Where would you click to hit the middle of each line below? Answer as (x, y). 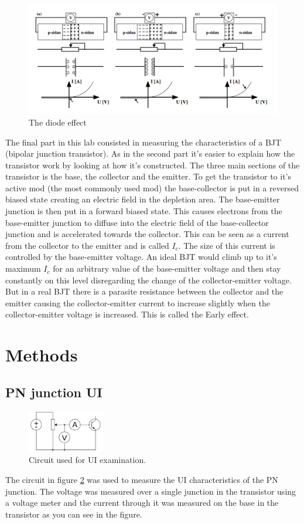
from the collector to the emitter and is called (87, 245)
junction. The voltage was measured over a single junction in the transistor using (151, 491)
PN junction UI (54, 392)
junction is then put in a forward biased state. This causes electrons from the (144, 211)
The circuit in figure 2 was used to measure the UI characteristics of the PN (142, 480)
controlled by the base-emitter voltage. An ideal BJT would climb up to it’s (141, 257)
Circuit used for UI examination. (88, 460)
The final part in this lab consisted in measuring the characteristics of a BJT (144, 142)
